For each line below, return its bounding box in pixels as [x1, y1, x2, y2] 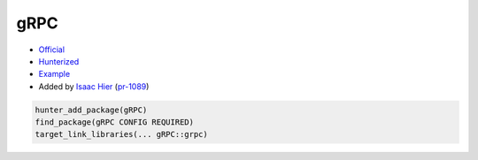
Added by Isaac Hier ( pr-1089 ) [38, 80, 150, 92]
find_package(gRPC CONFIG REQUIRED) [35, 118, 195, 127]
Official [38, 44, 66, 55]
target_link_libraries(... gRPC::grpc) [35, 129, 208, 140]
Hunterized [38, 56, 80, 66]
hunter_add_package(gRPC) [35, 104, 148, 115]
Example [38, 69, 71, 80]
